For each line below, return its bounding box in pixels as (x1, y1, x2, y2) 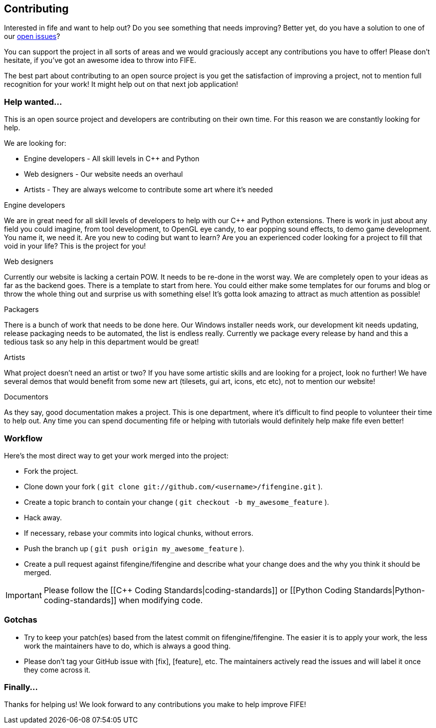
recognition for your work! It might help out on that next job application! (4, 80, 238, 89)
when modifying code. (119, 595, 203, 605)
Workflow (4, 433, 43, 443)
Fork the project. (24, 466, 78, 475)
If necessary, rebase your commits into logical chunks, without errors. (24, 528, 253, 537)
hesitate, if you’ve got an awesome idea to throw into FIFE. (4, 56, 197, 65)
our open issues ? (4, 32, 60, 41)
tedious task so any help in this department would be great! (4, 338, 199, 347)
